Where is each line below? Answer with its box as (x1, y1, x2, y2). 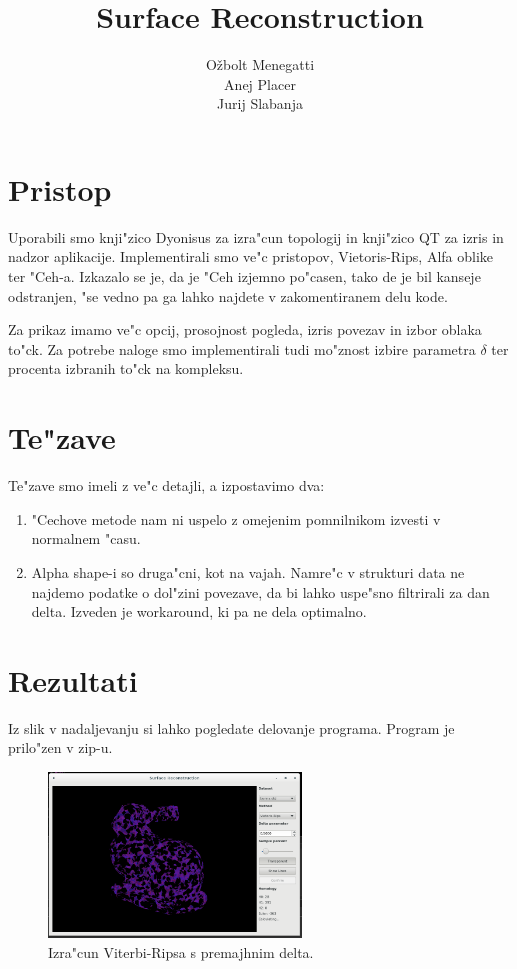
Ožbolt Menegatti (205, 54, 315, 75)
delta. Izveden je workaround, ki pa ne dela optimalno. (31, 601, 367, 622)
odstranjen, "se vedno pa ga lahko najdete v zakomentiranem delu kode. (8, 285, 448, 306)
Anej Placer (224, 73, 296, 94)
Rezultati (8, 659, 138, 700)
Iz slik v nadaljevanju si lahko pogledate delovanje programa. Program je (8, 717, 455, 738)
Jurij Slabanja (217, 93, 303, 114)
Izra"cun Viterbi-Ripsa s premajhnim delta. (48, 941, 314, 962)
